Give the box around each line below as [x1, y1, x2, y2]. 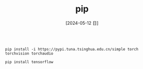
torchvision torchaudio [5, 51, 54, 56]
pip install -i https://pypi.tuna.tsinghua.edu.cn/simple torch [5, 47, 139, 52]
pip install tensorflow [5, 59, 54, 64]
